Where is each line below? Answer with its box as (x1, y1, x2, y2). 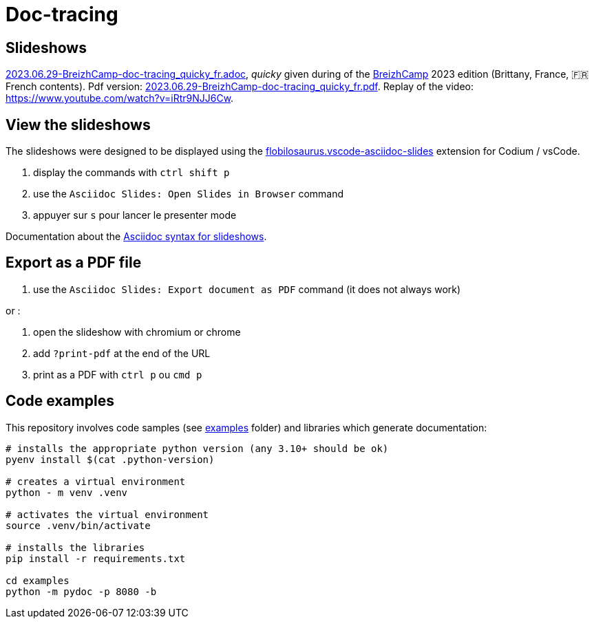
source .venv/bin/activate (6, 519, 151, 531)
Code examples (6, 392, 114, 410)
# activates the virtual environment (6, 508, 209, 520)
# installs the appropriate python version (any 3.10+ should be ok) (6, 442, 389, 454)
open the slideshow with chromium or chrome (33, 325, 241, 338)
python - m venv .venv (6, 486, 128, 498)
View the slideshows (6, 116, 151, 133)
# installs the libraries (6, 541, 145, 553)
